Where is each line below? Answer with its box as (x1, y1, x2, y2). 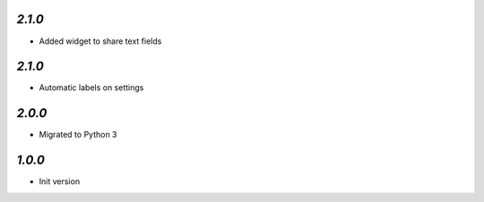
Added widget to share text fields (39, 36, 162, 46)
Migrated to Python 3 (39, 130, 117, 140)
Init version (39, 176, 81, 187)
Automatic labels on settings (39, 82, 144, 93)
